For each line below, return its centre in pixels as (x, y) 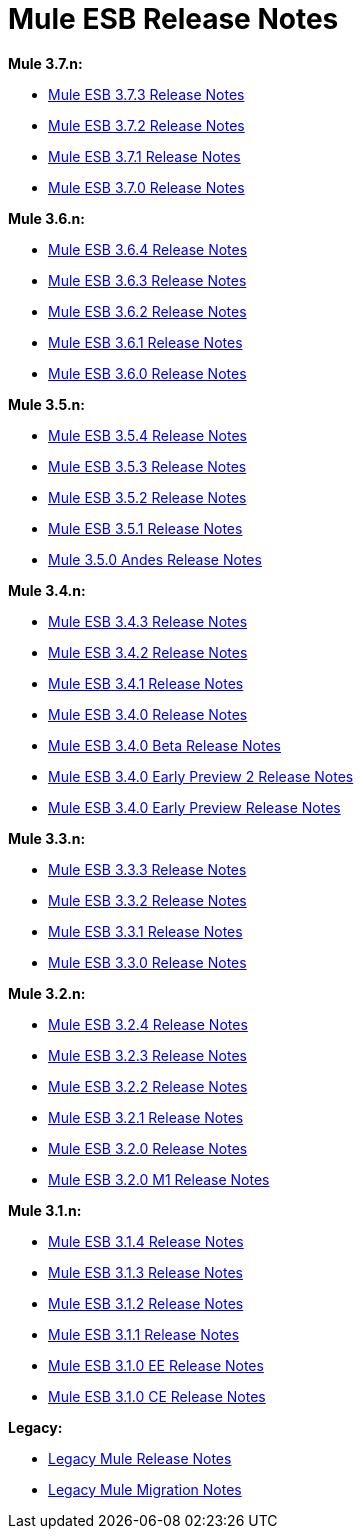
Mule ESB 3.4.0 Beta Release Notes (165, 745)
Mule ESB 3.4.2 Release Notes (148, 652)
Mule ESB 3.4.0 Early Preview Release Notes (194, 807)
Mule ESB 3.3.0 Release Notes (147, 962)
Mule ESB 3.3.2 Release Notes (147, 900)
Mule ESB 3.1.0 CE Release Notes (157, 1396)
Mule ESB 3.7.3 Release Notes (146, 94)
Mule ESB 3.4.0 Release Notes (148, 714)
